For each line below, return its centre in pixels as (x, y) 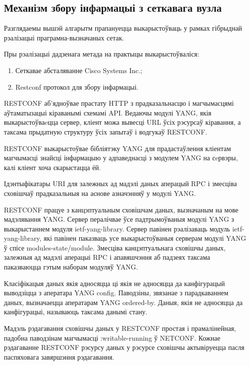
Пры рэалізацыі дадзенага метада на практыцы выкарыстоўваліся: (102, 54)
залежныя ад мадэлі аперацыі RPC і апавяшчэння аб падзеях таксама (107, 257)
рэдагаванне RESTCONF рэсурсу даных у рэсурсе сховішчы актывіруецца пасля (124, 347)
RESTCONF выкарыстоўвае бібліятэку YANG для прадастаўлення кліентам (117, 148)
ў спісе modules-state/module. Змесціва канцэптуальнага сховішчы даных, (115, 247)
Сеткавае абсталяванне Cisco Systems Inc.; (79, 70)
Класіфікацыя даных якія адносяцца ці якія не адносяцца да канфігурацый (115, 283)
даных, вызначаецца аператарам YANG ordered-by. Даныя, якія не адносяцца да (123, 302)
